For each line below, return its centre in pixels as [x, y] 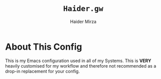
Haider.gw [83, 9]
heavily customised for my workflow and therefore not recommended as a [81, 66]
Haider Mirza [83, 21]
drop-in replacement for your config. [43, 71]
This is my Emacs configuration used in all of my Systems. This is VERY [78, 61]
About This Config [44, 47]
